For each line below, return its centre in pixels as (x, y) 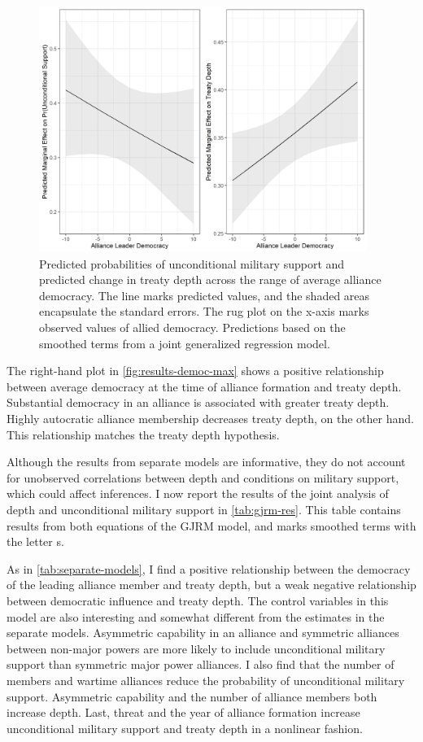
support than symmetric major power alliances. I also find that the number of (201, 664)
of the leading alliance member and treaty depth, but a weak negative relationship (211, 585)
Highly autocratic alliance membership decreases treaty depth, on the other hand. (210, 419)
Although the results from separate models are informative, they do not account (206, 462)
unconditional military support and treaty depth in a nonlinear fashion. (185, 728)
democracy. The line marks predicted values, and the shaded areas (205, 295)
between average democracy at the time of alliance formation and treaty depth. (204, 386)
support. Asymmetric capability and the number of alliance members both (192, 696)
